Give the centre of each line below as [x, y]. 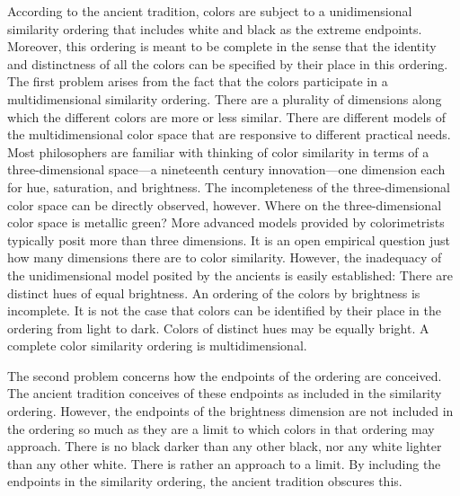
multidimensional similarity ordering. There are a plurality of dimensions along [225, 98]
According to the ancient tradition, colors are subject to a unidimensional [210, 11]
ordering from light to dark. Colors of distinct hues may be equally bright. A [218, 328]
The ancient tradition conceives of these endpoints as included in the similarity [225, 393]
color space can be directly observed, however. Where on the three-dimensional [225, 204]
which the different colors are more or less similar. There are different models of [226, 116]
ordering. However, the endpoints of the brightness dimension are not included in [230, 411]
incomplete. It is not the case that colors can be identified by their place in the [224, 310]
